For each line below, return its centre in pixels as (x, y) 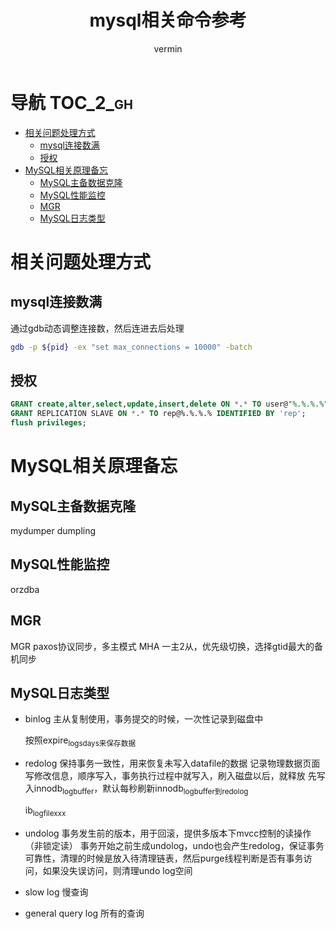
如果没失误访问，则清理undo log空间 (117, 870)
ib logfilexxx (45, 811)
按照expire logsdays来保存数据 (80, 741)
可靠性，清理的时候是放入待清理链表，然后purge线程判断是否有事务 (164, 858)
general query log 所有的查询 (84, 913)
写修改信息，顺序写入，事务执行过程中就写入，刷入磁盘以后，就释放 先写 (175, 776)
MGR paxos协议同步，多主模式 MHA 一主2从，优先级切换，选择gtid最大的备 (166, 646)
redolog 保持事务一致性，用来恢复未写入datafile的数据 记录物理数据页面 (172, 763)
